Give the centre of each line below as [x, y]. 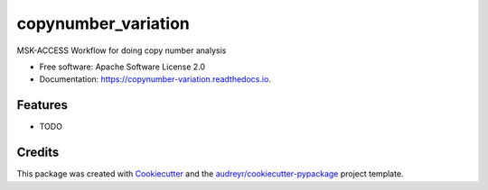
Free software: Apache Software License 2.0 [122, 67]
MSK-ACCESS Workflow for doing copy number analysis [122, 50]
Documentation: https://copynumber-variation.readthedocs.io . [155, 79]
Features [42, 105]
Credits [38, 153]
